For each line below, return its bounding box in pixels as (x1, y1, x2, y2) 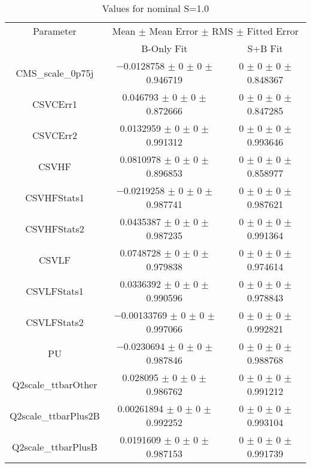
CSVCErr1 (32, 96, 77, 111)
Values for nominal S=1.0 (102, 1, 209, 15)
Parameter (33, 24, 77, 38)
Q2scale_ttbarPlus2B (10, 408, 100, 422)
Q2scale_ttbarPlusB (12, 439, 97, 454)
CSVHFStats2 (25, 221, 84, 235)
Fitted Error (246, 24, 299, 38)
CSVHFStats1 (25, 190, 84, 204)
